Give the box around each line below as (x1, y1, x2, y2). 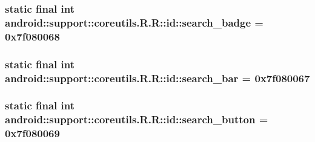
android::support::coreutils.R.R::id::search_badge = (5, 15, 264, 30)
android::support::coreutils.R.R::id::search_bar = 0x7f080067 (5, 70, 310, 85)
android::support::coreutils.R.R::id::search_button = (5, 112, 268, 127)
